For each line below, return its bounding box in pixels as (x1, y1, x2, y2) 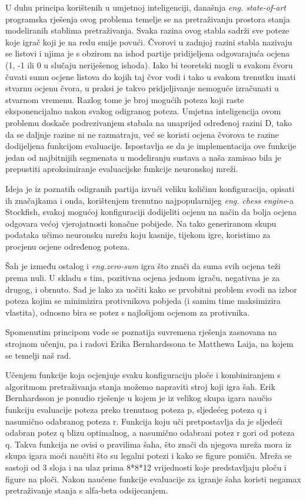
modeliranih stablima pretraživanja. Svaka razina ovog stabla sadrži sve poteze (5, 24, 290, 37)
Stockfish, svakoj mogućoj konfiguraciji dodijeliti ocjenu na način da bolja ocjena (5, 206, 297, 218)
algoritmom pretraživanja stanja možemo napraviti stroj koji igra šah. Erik (5, 380, 275, 392)
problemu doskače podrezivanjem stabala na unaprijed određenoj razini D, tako (5, 116, 292, 128)
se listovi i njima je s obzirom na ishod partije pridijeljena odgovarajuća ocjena (5, 47, 290, 59)
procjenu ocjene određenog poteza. (5, 240, 130, 252)
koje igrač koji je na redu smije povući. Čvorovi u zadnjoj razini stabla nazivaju (5, 35, 292, 48)
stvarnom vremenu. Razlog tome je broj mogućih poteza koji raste (5, 93, 244, 105)
